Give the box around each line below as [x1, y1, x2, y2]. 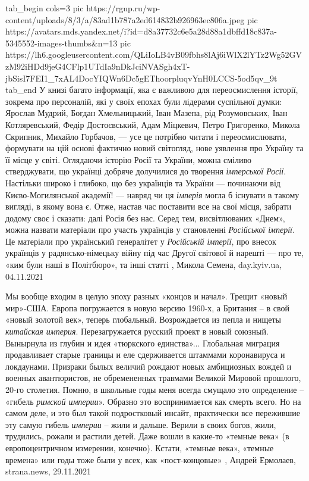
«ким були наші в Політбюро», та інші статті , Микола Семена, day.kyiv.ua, [5, 258, 282, 271]
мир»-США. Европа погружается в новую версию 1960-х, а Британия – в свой [5, 301, 289, 314]
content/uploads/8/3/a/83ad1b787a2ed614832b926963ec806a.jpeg [5, 13, 245, 26]
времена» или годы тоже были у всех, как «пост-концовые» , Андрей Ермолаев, [5, 453, 296, 466]
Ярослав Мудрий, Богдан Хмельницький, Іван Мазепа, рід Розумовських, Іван [5, 107, 288, 119]
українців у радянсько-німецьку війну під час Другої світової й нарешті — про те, [5, 246, 304, 259]
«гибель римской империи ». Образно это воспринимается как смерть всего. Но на [5, 395, 301, 407]
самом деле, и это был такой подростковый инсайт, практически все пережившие [5, 407, 301, 419]
